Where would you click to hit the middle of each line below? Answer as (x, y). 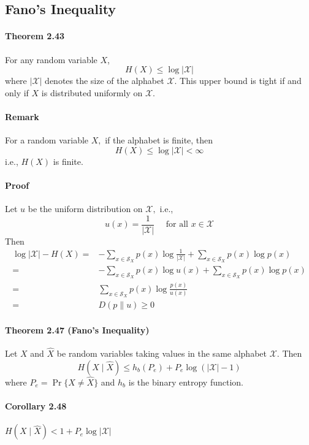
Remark (22, 116)
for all (177, 225)
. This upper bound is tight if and (238, 81)
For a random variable (47, 140)
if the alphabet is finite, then (159, 140)
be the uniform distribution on (85, 209)
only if (17, 92)
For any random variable (51, 59)
